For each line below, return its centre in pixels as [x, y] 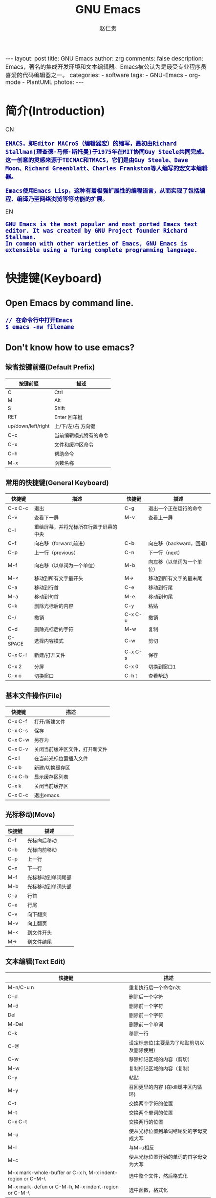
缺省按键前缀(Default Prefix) [50, 367]
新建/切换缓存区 [52, 768]
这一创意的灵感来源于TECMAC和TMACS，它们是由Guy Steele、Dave [97, 160]
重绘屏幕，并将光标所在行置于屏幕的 [76, 527]
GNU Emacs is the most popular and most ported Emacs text [102, 224]
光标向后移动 [42, 841]
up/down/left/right [29, 426]
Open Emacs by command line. [70, 303]
